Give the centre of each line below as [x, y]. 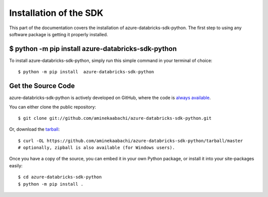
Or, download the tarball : [34, 129]
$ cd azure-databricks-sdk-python [60, 177]
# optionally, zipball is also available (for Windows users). [97, 148]
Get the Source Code [42, 86]
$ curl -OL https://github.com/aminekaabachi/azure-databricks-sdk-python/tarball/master [131, 141]
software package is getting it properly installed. [59, 34]
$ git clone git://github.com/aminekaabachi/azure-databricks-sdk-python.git [115, 118]
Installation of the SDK [56, 13]
